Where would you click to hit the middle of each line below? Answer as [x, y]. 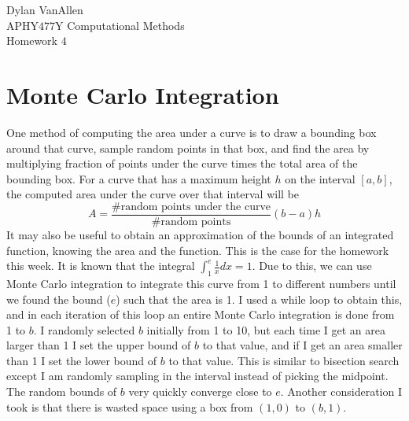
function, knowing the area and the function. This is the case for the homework [198, 250]
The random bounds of [62, 391]
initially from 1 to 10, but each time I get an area [266, 329]
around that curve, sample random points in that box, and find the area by [188, 148]
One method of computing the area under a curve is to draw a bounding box [192, 132]
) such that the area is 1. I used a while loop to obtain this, [259, 299]
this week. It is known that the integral [101, 266]
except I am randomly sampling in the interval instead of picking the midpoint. [197, 376]
